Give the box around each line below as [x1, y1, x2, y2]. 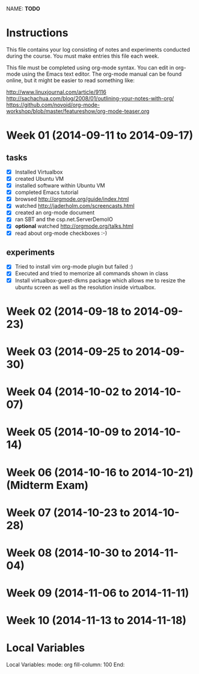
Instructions [6, 26, 69, 40]
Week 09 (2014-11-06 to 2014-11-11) [6, 586, 189, 600]
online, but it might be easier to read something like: [6, 76, 135, 83]
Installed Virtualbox [14, 168, 63, 175]
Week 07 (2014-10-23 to [6, 506, 130, 519]
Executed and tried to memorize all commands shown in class [14, 270, 168, 277]
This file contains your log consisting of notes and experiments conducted [6, 46, 191, 53]
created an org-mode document [14, 209, 95, 216]
